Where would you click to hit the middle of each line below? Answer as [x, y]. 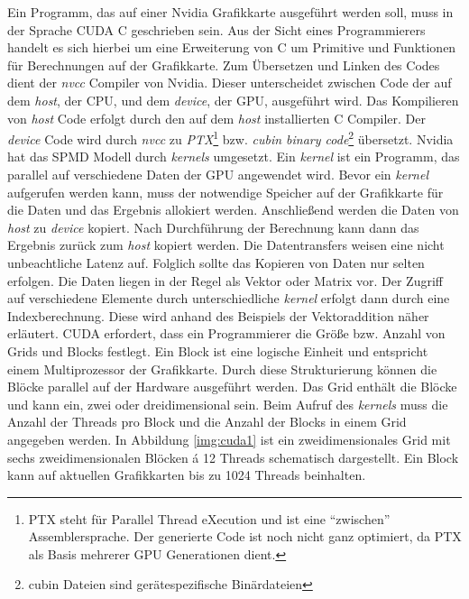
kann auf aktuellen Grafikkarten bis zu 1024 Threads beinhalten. [187, 475]
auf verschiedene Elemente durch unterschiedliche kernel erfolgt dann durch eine [229, 298]
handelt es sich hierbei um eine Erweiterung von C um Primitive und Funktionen [232, 47]
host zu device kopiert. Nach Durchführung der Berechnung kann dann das [213, 227]
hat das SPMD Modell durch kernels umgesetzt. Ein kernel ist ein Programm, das [234, 157]
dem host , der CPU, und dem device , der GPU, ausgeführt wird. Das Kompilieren [233, 100]
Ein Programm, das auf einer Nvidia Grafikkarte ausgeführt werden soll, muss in [230, 12]
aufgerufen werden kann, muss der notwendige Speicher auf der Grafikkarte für [225, 192]
